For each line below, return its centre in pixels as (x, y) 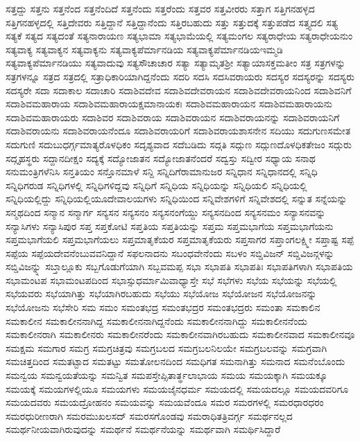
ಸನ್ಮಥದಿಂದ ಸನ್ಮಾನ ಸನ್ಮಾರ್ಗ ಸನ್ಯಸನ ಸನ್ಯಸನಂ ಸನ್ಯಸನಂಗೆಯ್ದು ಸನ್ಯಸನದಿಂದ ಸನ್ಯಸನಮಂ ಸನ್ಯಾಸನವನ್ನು (166, 212)
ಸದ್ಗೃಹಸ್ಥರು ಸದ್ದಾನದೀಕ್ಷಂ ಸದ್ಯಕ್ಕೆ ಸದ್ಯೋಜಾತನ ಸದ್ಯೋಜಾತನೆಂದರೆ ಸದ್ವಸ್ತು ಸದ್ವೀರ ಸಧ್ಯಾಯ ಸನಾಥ (161, 158)
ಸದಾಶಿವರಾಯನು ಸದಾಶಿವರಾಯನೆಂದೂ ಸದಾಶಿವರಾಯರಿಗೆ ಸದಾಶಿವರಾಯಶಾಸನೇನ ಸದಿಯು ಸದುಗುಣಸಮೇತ (178, 131)
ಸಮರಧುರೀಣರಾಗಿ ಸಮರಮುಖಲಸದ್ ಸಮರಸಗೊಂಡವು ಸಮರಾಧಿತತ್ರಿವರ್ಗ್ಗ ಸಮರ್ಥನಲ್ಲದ (149, 415)
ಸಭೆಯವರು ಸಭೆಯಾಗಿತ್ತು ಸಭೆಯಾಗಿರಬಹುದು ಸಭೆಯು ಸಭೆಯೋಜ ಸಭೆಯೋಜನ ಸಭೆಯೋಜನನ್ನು (161, 293)
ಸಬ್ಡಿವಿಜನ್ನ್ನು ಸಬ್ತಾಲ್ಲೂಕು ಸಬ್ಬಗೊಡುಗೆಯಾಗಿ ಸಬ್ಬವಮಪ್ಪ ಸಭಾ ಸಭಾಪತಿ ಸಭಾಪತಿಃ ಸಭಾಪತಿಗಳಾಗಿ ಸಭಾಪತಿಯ (179, 266)
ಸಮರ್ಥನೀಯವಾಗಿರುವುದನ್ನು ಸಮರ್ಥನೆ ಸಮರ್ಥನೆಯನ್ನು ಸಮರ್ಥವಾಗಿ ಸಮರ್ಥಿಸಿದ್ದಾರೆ (143, 429)
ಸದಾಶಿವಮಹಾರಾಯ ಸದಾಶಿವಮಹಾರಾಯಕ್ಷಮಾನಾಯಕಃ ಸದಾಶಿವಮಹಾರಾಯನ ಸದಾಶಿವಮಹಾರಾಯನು (169, 104)
